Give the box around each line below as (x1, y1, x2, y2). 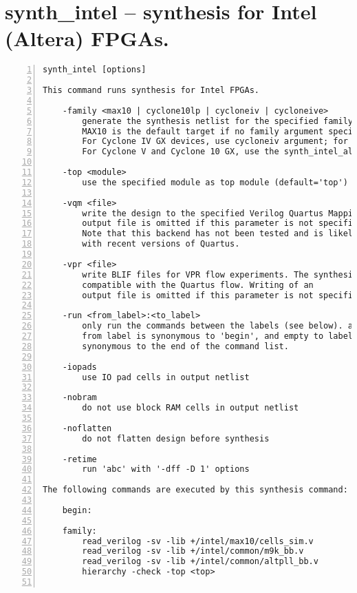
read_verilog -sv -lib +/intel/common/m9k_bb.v (82, 546, 304, 556)
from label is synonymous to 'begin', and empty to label (82, 331, 354, 342)
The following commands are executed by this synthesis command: (43, 485, 348, 495)
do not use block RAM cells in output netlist (82, 403, 299, 413)
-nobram (62, 393, 97, 403)
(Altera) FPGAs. (5, 24, 169, 52)
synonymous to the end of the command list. (82, 341, 289, 351)
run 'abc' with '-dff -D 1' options (82, 464, 250, 475)
